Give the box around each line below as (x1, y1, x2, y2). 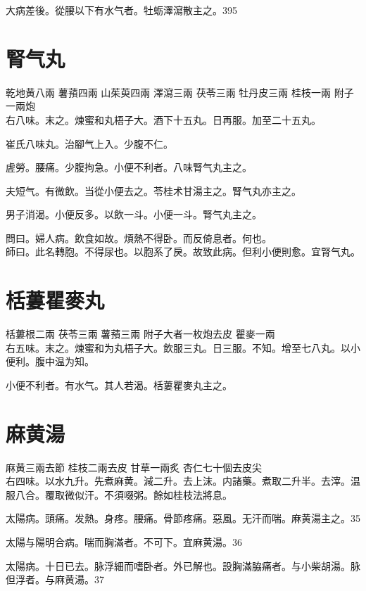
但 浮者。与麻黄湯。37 (6, 572, 104, 587)
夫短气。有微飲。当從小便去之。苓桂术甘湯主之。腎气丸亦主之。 (6, 183, 301, 198)
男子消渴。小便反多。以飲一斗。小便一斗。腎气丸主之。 (6, 207, 262, 222)
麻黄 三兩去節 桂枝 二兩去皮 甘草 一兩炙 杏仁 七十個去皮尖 (6, 459, 263, 474)
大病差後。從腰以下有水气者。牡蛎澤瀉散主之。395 (6, 3, 237, 17)
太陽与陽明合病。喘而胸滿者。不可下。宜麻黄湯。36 (6, 535, 242, 549)
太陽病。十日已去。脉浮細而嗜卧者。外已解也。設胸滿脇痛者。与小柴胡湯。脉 (6, 558, 360, 573)
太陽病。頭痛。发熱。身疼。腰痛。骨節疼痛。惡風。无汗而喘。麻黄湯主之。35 (6, 511, 360, 526)
